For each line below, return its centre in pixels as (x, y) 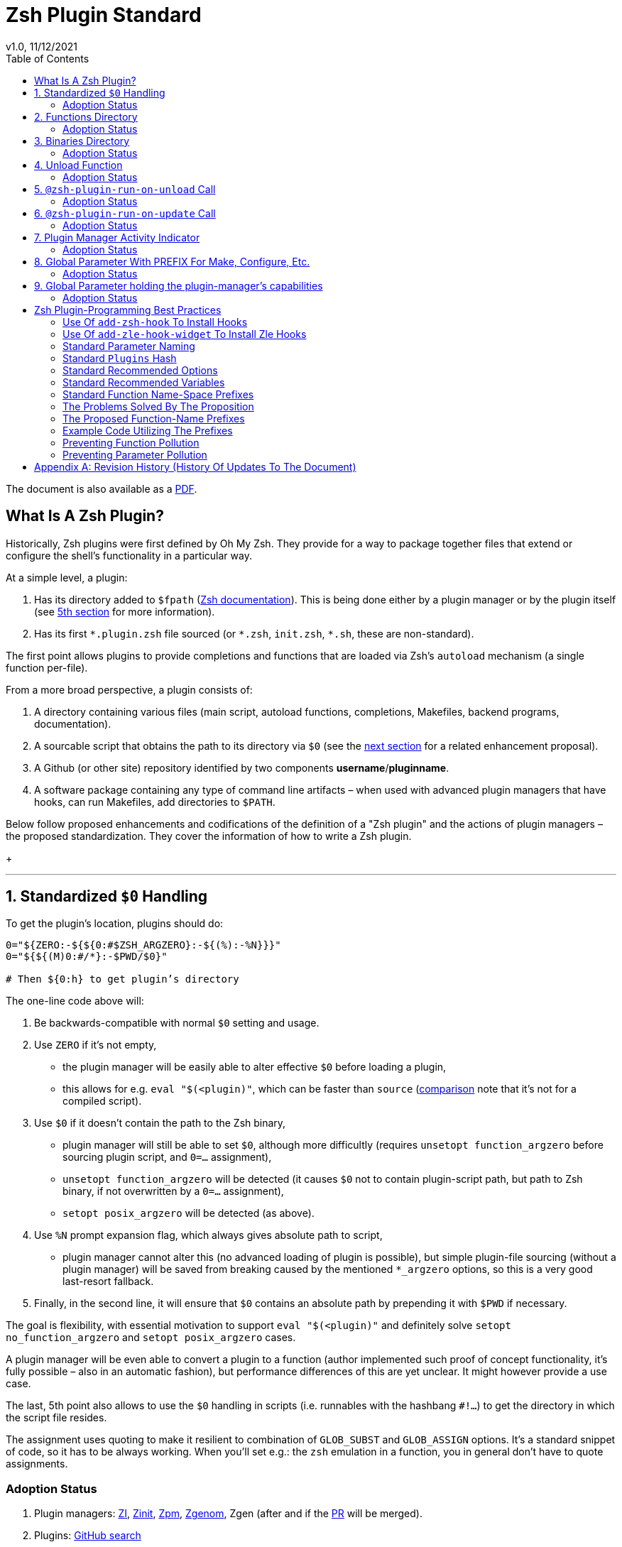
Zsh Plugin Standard (104, 15)
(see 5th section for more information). (125, 611)
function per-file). (47, 667)
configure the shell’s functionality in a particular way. (129, 555)
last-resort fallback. (108, 1281)
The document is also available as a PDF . (102, 488)
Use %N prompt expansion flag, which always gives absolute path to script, (208, 1235)
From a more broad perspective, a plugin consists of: (129, 689)
